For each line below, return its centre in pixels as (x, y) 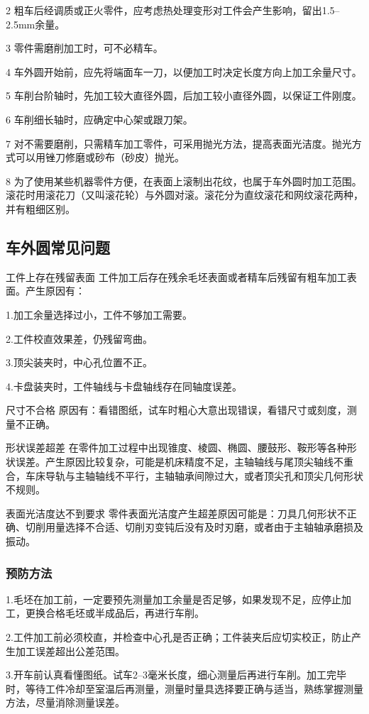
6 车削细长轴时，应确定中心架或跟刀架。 (99, 119)
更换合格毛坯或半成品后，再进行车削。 (115, 613)
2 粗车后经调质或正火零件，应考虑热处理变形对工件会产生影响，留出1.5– (173, 10)
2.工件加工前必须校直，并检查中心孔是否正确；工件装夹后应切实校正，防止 (178, 637)
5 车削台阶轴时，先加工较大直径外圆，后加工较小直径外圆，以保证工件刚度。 (184, 95)
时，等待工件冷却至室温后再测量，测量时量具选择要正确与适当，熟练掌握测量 (184, 688)
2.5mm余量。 (35, 24)
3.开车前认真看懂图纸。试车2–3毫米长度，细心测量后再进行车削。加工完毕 (176, 675)
